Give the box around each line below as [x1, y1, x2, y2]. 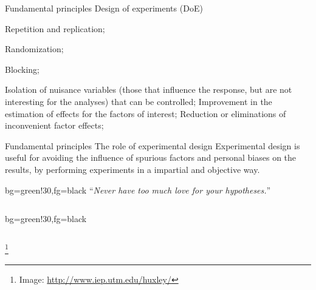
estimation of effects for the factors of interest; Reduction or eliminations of [5, 107, 286, 120]
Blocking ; [5, 62, 39, 75]
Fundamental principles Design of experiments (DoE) [5, 2, 203, 14]
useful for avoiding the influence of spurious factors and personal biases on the [5, 151, 297, 164]
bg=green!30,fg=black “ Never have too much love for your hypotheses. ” [5, 183, 271, 196]
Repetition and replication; [5, 22, 105, 35]
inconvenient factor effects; [5, 119, 104, 132]
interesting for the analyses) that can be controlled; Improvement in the [5, 95, 272, 107]
